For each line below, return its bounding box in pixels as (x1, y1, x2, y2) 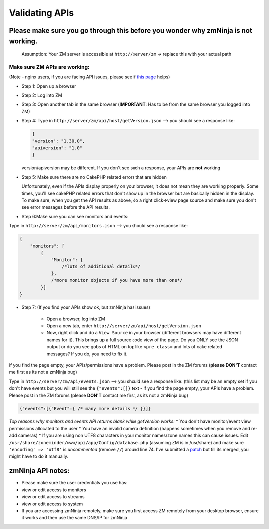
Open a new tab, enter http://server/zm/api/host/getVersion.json (46, 323, 201, 329)
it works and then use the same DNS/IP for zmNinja (21, 515, 127, 521)
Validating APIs (9, 7, 74, 18)
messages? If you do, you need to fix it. (46, 351, 128, 357)
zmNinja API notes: (9, 467, 70, 475)
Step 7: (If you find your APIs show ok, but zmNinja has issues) (21, 304, 150, 310)
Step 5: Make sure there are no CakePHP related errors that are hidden (21, 174, 167, 180)
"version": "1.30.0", (32, 138, 85, 144)
